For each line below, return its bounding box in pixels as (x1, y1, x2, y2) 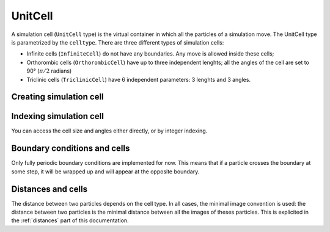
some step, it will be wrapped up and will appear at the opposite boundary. (11, 168, 200, 175)
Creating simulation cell (11, 92, 104, 102)
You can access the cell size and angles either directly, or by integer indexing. (11, 127, 208, 134)
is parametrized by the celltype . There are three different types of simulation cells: (11, 38, 224, 46)
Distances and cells (11, 184, 88, 194)
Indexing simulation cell (11, 111, 104, 121)
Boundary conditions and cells (11, 143, 130, 154)
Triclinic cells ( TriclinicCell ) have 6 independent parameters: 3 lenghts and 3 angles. (26, 76, 251, 83)
